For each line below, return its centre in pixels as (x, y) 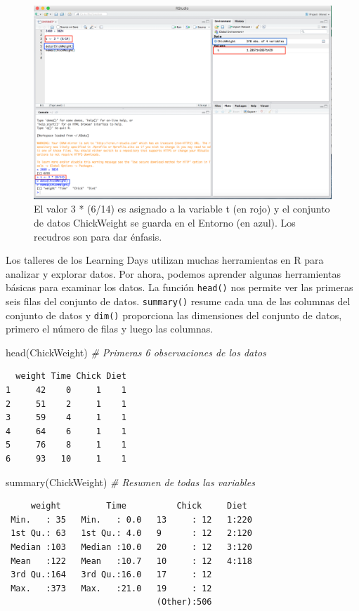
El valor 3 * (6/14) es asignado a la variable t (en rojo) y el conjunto (182, 209)
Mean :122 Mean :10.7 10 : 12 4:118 (131, 561)
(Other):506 (184, 602)
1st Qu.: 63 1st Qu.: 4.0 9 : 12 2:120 (131, 533)
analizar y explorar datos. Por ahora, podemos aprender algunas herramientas (173, 273)
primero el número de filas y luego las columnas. (110, 329)
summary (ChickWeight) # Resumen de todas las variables (130, 482)
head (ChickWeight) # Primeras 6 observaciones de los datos (136, 352)
